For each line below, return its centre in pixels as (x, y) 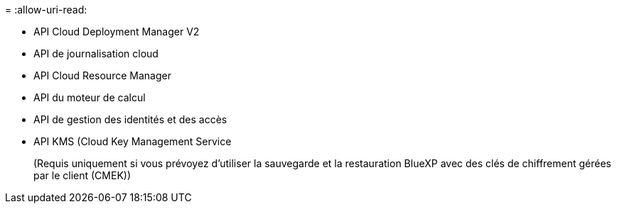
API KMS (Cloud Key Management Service (133, 141)
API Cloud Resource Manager (102, 75)
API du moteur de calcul (90, 97)
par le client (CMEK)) (82, 175)
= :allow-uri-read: (46, 10)
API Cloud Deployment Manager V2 (117, 32)
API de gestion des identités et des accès (130, 119)
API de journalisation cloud (96, 53)
